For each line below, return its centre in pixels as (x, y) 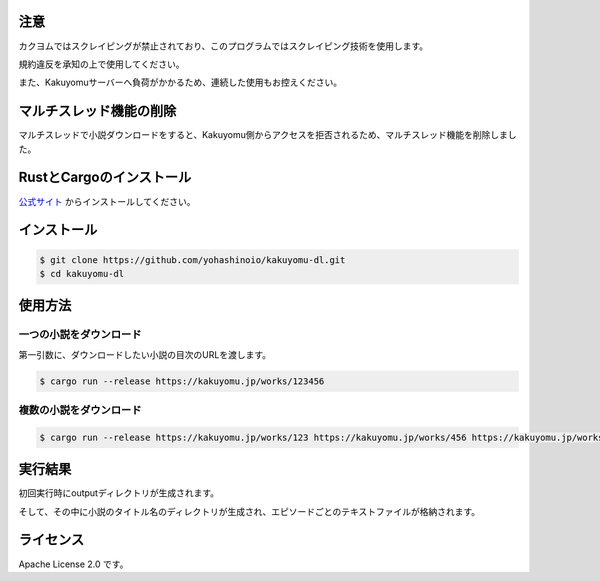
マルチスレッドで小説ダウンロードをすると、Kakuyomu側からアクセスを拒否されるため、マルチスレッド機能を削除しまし (267, 135)
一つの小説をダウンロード (80, 335)
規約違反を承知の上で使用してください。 (101, 64)
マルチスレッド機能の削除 (97, 111)
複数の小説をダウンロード (80, 410)
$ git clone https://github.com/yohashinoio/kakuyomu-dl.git (192, 259)
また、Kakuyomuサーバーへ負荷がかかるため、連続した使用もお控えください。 (180, 82)
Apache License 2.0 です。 (73, 564)
